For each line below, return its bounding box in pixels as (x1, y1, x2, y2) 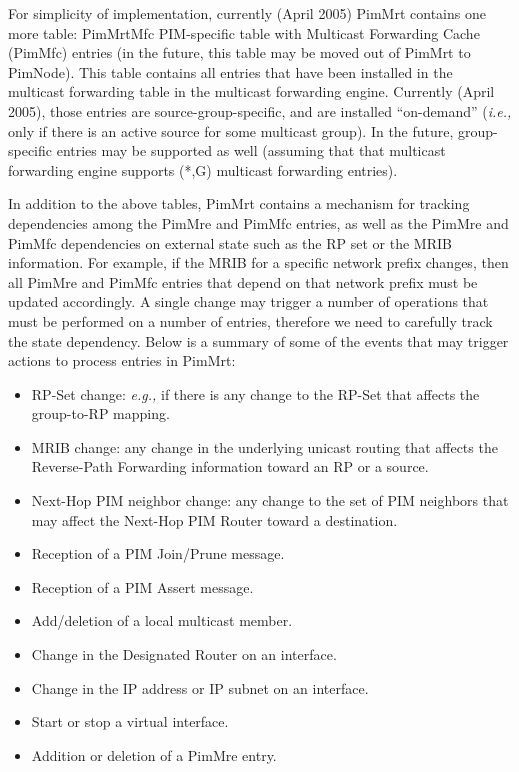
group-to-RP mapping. (31, 403, 170, 424)
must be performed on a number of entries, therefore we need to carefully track (8, 310, 493, 331)
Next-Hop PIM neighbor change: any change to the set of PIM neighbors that (31, 490, 509, 511)
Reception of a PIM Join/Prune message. (31, 543, 285, 564)
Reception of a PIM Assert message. (31, 576, 254, 597)
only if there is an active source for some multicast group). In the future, (8, 120, 454, 141)
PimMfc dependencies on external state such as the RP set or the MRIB (8, 232, 452, 253)
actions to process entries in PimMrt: (8, 350, 236, 371)
